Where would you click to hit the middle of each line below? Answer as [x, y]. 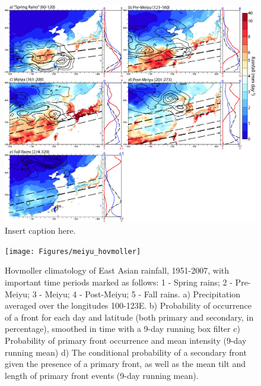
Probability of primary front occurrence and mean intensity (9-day [126, 341]
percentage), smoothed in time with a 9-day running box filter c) [122, 329]
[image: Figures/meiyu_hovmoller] [73, 251]
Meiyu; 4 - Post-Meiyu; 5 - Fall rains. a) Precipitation [143, 294]
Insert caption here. [40, 230]
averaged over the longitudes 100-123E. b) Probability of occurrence [128, 305]
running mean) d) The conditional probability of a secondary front [126, 352]
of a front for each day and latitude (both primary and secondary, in [129, 317]
